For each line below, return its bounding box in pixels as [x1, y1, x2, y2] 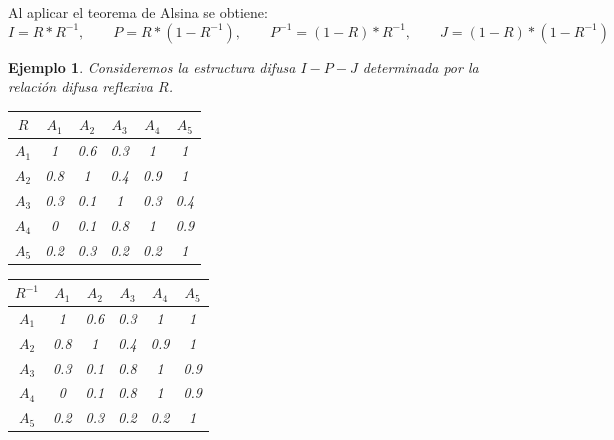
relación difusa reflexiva [8, 76, 153, 97]
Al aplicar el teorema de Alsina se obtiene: [8, 2, 268, 22]
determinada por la [362, 56, 479, 77]
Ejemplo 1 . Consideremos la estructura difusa [8, 56, 296, 77]
